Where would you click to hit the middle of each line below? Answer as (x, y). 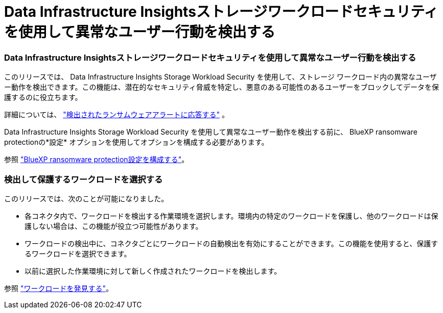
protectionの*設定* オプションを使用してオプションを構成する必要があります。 (136, 142)
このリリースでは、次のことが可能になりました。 (86, 198)
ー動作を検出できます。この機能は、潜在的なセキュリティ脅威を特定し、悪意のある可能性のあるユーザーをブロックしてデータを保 (222, 87)
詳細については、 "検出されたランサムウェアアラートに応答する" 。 (116, 115)
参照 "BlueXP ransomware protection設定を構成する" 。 (97, 160)
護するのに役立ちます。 (43, 97)
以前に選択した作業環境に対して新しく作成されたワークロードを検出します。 (153, 271)
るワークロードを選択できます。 (78, 253)
